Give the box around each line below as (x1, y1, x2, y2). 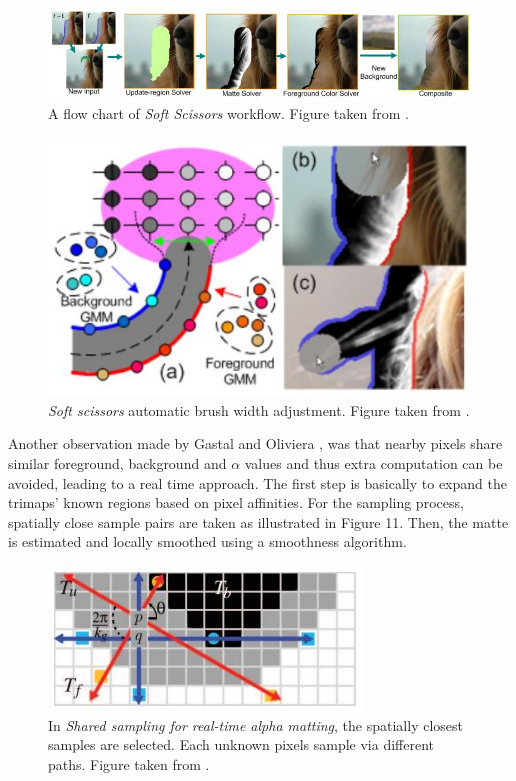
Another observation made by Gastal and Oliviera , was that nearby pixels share (8, 433, 503, 454)
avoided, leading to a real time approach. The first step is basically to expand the (8, 472, 507, 493)
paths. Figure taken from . (48, 753, 210, 774)
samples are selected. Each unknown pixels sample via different (48, 734, 435, 755)
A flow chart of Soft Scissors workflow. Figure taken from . (48, 102, 409, 123)
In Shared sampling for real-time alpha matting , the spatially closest (48, 714, 464, 735)
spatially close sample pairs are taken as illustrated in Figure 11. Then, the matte (8, 511, 509, 532)
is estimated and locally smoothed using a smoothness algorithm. (8, 531, 407, 552)
